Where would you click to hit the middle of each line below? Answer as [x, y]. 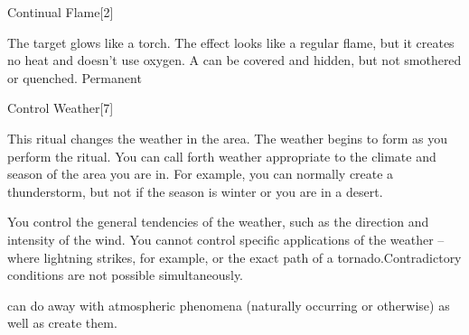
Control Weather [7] [61, 108]
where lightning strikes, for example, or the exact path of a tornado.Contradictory [234, 257]
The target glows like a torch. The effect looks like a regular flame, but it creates [231, 42]
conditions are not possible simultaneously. [126, 275]
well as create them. [62, 323]
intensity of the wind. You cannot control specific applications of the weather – [226, 239]
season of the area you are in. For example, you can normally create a [201, 174]
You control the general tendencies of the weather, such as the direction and [218, 222]
